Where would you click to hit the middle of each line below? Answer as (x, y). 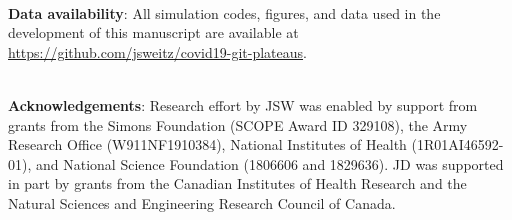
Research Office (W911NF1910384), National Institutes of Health (207, 144)
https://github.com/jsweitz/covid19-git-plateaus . (157, 51)
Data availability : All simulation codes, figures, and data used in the (224, 12)
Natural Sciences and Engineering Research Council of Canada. (202, 202)
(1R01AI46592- (457, 144)
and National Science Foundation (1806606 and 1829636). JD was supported (269, 163)
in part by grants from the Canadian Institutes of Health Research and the (237, 183)
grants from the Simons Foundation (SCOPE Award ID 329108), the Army (238, 124)
